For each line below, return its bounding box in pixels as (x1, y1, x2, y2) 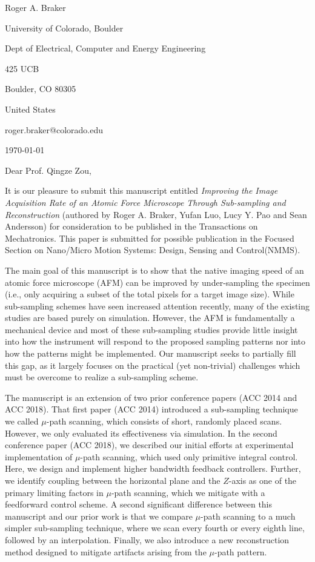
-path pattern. (214, 545, 267, 558)
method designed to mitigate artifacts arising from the (5, 545, 207, 558)
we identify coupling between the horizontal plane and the (5, 474, 220, 486)
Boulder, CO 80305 (5, 82, 76, 95)
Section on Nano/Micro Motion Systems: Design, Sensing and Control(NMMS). (5, 243, 300, 256)
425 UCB (5, 62, 39, 74)
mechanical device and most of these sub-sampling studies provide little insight (5, 323, 298, 336)
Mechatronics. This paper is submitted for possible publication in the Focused (5, 231, 294, 244)
